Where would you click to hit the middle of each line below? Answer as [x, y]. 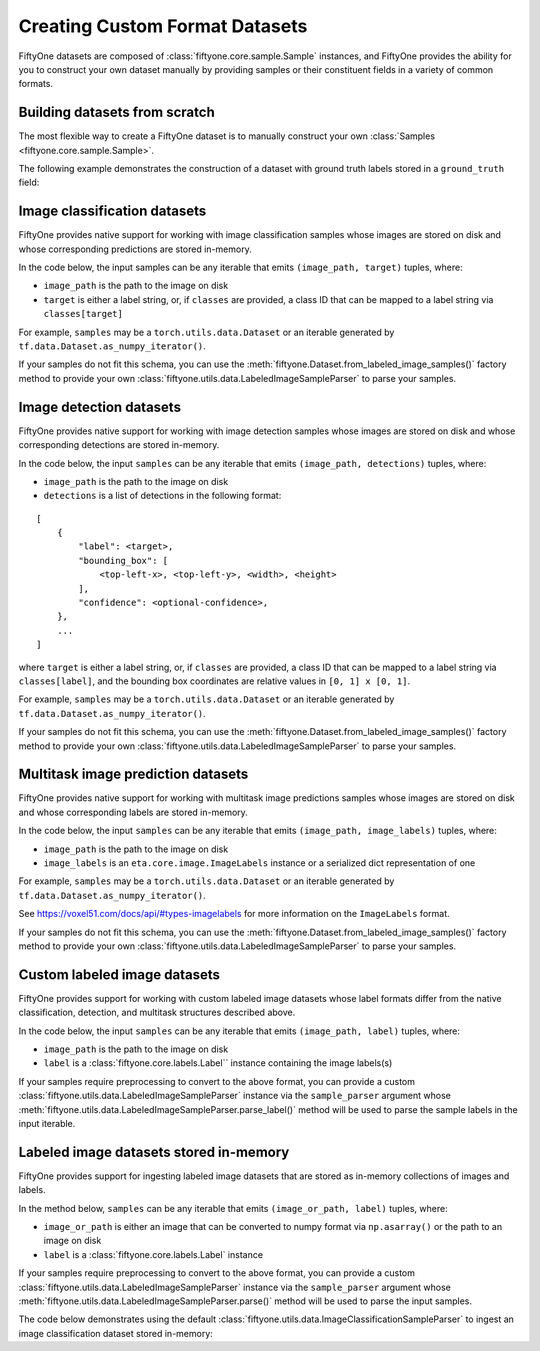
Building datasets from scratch [116, 112]
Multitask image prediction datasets [133, 774]
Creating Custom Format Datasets [163, 26]
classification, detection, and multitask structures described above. [157, 1012]
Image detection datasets [100, 406]
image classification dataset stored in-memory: [116, 1333]
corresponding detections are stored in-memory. [119, 445]
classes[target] [83, 314]
